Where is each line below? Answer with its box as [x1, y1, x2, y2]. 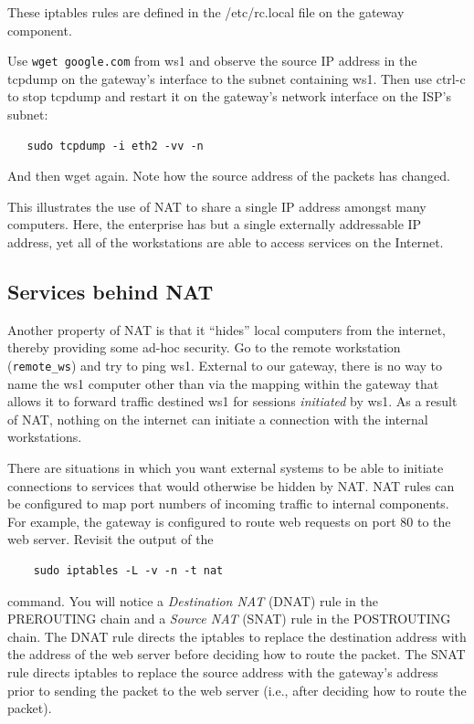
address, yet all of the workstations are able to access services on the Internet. [7, 233, 444, 251]
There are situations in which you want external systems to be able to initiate [7, 458, 444, 477]
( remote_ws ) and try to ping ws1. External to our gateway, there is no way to [7, 355, 443, 374]
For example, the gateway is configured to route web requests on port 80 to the [7, 511, 451, 530]
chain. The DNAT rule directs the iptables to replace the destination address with [7, 626, 467, 645]
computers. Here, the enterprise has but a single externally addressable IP [7, 215, 422, 234]
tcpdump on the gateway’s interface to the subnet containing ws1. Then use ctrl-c [7, 68, 466, 88]
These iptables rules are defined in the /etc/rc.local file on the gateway [7, 3, 405, 21]
